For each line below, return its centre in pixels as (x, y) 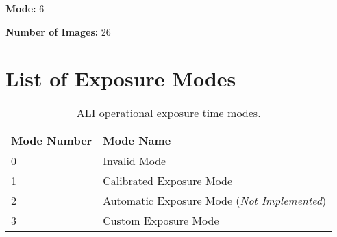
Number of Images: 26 (58, 31)
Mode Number (52, 140)
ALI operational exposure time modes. (168, 113)
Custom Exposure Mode (161, 221)
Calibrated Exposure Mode (168, 181)
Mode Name (137, 140)
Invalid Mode (135, 161)
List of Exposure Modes (121, 78)
